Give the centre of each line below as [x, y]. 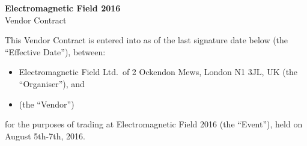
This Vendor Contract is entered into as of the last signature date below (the [147, 40]
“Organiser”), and [52, 83]
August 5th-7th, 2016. [45, 135]
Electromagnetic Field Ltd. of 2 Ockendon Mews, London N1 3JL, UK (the [158, 72]
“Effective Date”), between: [55, 51]
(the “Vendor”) [47, 104]
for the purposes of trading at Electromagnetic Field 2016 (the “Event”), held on [154, 124]
